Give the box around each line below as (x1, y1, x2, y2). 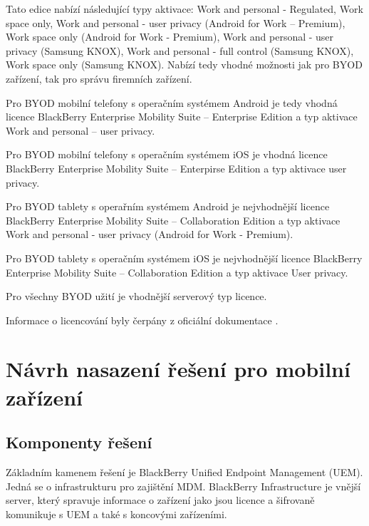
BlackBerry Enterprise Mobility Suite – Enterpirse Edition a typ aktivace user (6, 160, 347, 175)
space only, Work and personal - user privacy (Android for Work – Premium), (6, 15, 345, 30)
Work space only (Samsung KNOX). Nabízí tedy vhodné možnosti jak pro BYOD (6, 57, 363, 72)
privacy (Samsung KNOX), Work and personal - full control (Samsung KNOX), (6, 43, 354, 58)
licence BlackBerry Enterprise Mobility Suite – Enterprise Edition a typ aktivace (6, 109, 358, 124)
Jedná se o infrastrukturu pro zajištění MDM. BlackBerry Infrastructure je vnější (6, 478, 361, 493)
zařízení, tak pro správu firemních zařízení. (6, 71, 192, 86)
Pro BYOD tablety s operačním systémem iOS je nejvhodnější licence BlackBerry (6, 250, 363, 265)
